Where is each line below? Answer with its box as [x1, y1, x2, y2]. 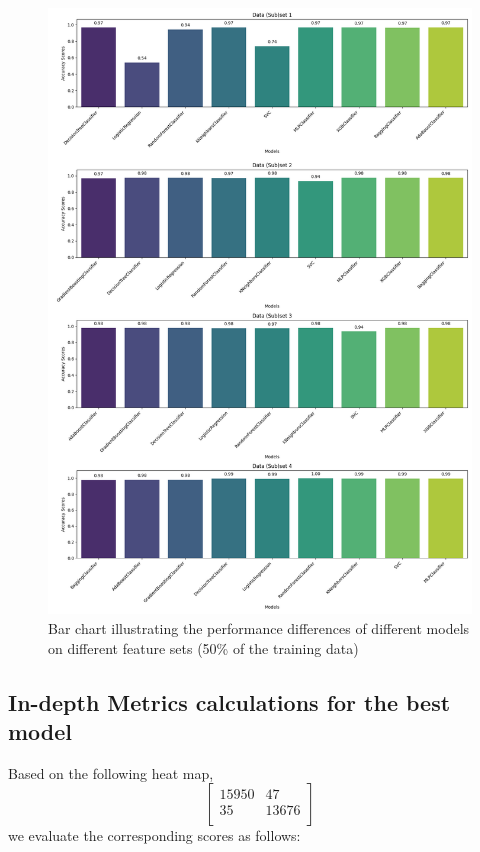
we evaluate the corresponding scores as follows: [8, 825, 301, 846]
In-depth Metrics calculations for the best [8, 686, 451, 717]
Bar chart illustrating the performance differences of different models [48, 617, 470, 638]
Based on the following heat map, [8, 762, 214, 783]
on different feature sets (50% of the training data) [48, 637, 359, 658]
